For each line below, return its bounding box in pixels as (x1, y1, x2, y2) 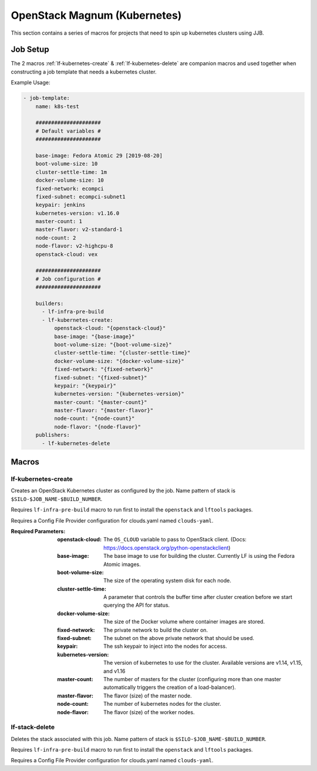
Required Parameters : (11, 527, 66, 534)
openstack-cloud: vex (35, 251, 98, 258)
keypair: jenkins (35, 201, 86, 208)
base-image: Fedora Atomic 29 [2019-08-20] (35, 152, 163, 159)
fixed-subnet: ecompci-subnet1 (35, 193, 126, 200)
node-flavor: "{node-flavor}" (53, 423, 141, 430)
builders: (35, 300, 64, 307)
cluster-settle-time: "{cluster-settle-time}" (53, 349, 191, 356)
